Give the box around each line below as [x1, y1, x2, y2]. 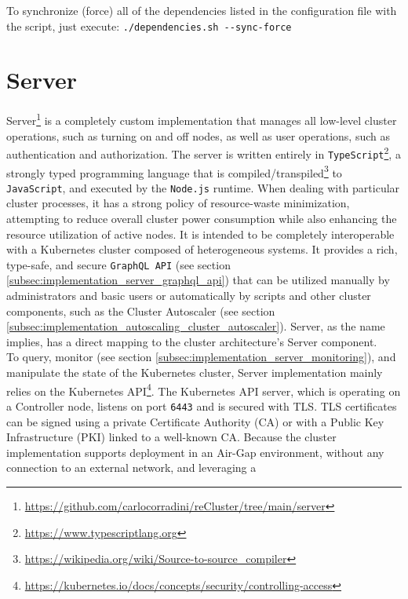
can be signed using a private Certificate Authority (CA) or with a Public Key [6, 413, 384, 429]
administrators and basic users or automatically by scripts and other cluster [6, 287, 371, 304]
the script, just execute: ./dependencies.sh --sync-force [6, 17, 292, 34]
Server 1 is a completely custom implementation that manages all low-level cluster [6, 110, 397, 129]
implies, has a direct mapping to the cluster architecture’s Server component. [6, 333, 377, 349]
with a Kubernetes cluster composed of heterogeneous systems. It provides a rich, [6, 241, 398, 257]
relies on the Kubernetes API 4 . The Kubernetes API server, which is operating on [6, 380, 401, 399]
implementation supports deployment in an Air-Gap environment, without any [6, 444, 384, 460]
